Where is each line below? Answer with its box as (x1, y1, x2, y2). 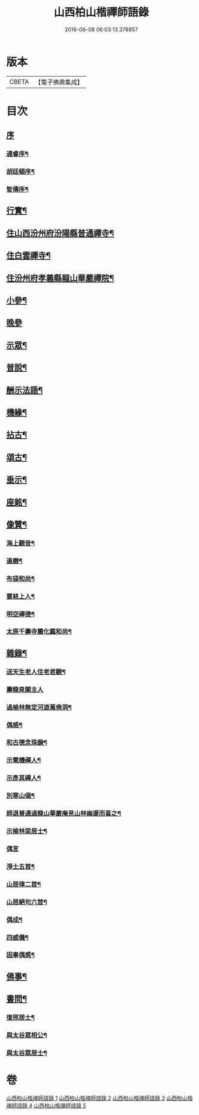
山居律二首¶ (6, 880, 41, 888)
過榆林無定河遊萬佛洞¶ (6, 703, 72, 711)
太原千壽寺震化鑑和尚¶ (6, 627, 72, 636)
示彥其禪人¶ (6, 774, 41, 782)
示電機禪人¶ (6, 756, 41, 764)
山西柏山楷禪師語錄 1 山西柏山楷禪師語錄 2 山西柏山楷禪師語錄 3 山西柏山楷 (6, 1094, 193, 1102)
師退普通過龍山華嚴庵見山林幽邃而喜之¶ (6, 810, 122, 818)
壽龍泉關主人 (6, 685, 44, 694)
